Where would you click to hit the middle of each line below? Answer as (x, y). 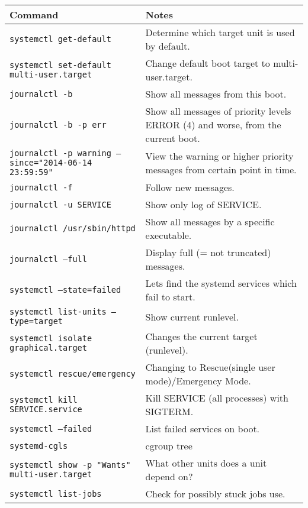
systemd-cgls (39, 446)
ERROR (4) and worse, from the (213, 124)
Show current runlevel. (192, 316)
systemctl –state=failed (65, 290)
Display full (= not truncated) (208, 252)
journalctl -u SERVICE (60, 204)
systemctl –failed (51, 428)
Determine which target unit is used (220, 32)
